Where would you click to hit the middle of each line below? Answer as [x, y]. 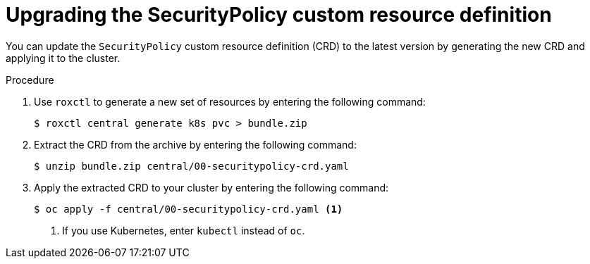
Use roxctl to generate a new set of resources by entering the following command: [230, 101]
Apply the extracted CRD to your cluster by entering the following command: [211, 187]
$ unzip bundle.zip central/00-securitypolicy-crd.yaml [191, 166]
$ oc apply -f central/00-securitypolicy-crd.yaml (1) [189, 209]
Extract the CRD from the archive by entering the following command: [195, 144]
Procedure [30, 80]
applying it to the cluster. [63, 58]
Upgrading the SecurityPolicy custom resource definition [279, 15]
